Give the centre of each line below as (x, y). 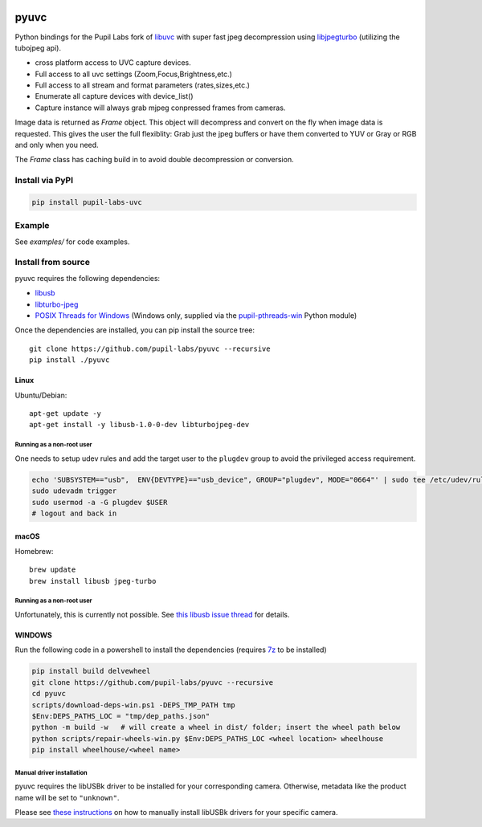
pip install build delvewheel (91, 671)
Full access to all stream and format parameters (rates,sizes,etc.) (143, 85)
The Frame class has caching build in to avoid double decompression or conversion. (154, 160)
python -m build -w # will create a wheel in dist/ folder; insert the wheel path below (216, 727)
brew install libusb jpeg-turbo (93, 581)
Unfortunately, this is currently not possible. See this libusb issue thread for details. (152, 615)
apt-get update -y (65, 413)
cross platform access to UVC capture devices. (113, 63)
